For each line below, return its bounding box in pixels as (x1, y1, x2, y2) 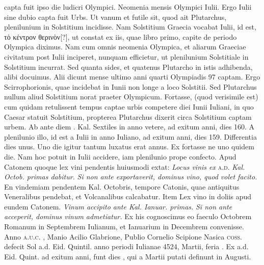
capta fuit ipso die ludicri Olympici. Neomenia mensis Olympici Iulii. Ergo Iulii (4, 2, 252, 12)
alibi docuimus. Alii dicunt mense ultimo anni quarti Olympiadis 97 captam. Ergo (4, 71, 260, 82)
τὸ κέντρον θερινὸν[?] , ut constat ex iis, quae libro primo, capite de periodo (4, 31, 237, 42)
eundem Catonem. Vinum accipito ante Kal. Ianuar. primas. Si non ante (4, 201, 232, 211)
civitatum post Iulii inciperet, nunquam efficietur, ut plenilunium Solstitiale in (4, 51, 249, 62)
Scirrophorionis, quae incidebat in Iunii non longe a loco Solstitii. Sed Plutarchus (4, 81, 257, 92)
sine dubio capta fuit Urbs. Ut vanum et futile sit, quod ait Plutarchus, (4, 11, 227, 22)
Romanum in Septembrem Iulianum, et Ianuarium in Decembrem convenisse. (4, 221, 244, 232)
